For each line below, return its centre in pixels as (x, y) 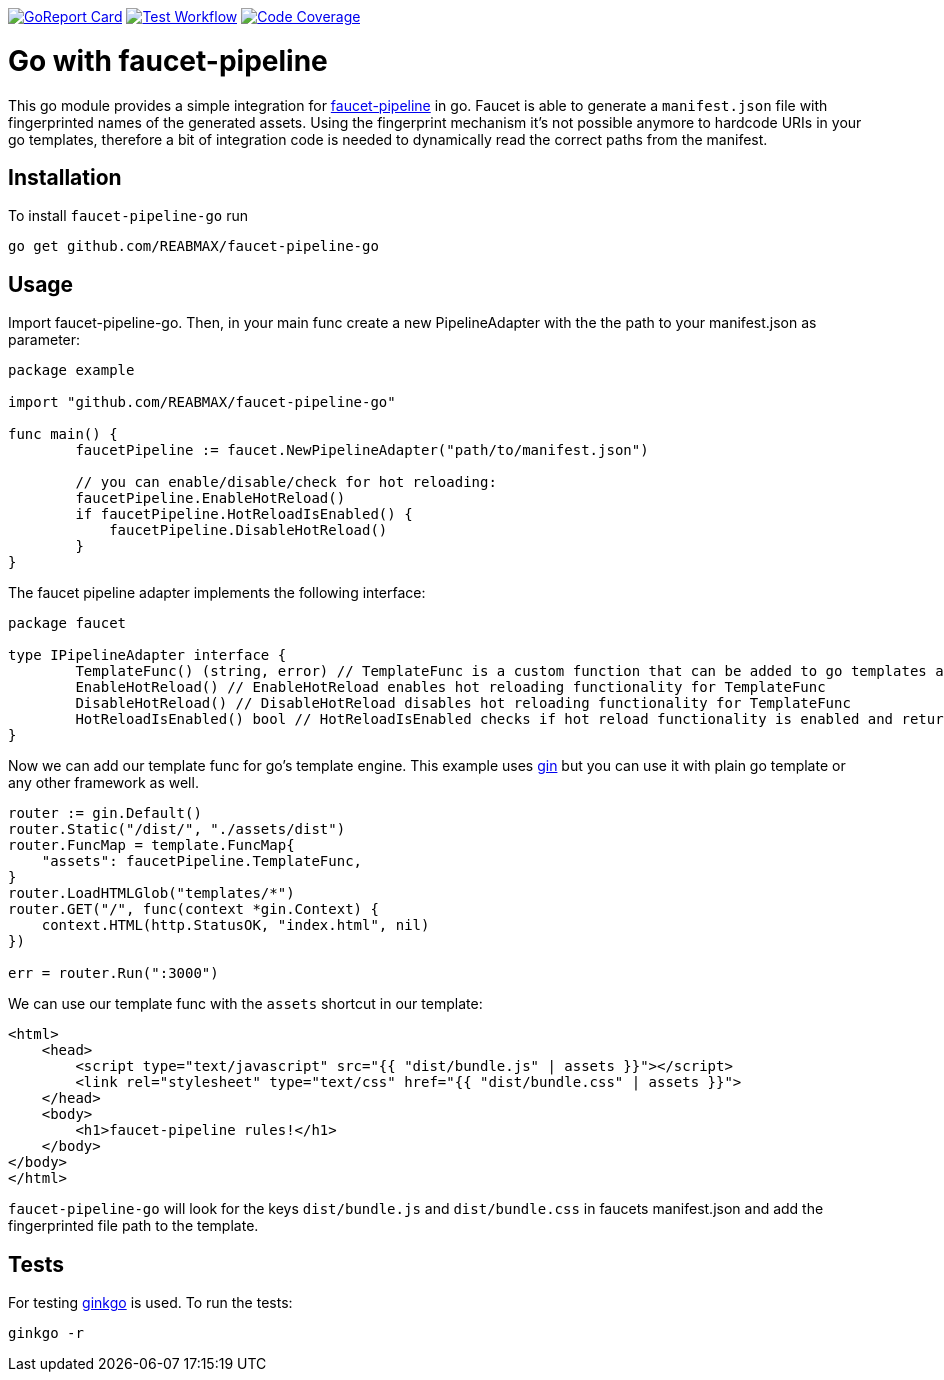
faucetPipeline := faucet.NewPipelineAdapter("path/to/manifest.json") (362, 450)
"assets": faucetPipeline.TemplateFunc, (202, 861)
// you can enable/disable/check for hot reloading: (286, 482)
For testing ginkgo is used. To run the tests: (150, 1303)
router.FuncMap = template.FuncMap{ (151, 845)
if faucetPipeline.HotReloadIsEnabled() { (244, 514)
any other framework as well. (103, 783)
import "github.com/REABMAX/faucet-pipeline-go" (202, 402)
